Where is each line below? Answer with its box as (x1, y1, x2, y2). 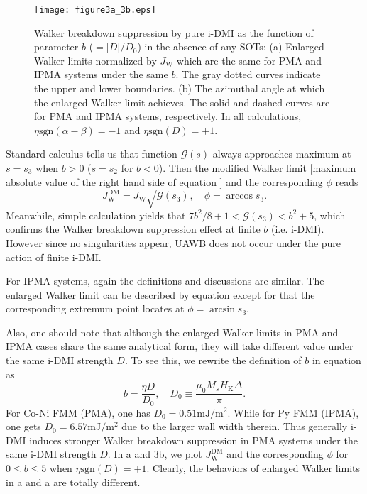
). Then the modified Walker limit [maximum (158, 160, 356, 175)
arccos (226, 191, 253, 202)
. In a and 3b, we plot (107, 446, 202, 461)
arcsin (209, 304, 235, 315)
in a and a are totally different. (6, 474, 141, 489)
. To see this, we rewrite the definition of (124, 353, 302, 368)
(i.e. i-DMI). (270, 221, 324, 236)
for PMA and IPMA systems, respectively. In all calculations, (34, 109, 302, 123)
